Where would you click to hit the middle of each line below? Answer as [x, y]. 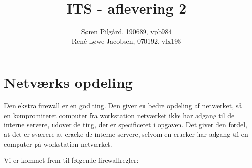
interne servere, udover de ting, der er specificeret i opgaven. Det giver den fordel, [126, 125]
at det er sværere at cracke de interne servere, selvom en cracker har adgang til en [126, 134]
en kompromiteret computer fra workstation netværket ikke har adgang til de [119, 115]
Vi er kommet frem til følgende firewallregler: [71, 160]
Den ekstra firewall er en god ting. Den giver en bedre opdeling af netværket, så [123, 106]
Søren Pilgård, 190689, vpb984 [126, 31]
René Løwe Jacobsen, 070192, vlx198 [126, 41]
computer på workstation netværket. [58, 143]
